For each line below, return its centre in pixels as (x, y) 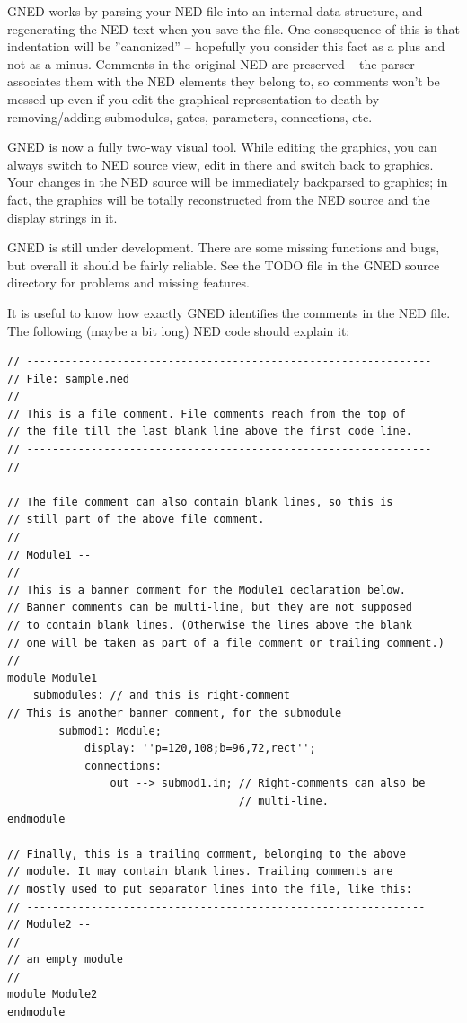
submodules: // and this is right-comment (161, 696)
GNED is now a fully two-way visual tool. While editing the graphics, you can (222, 147)
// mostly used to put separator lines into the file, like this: (210, 889)
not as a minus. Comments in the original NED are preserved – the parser (211, 63)
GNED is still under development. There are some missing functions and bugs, (224, 247)
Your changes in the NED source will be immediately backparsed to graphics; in (228, 182)
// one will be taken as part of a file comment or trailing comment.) (226, 643)
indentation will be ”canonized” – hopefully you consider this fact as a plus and (226, 46)
